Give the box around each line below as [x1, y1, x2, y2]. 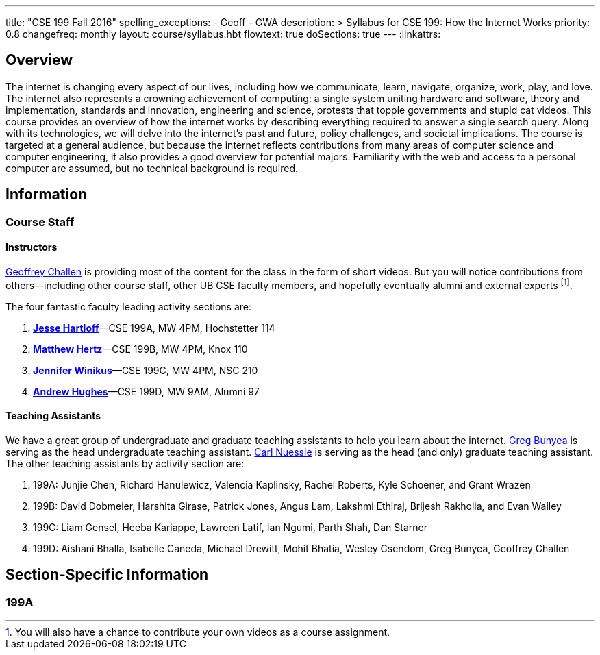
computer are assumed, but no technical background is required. [5, 162, 299, 174]
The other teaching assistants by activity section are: [5, 457, 245, 469]
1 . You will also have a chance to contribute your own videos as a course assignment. [5, 626, 390, 638]
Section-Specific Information [5, 566, 209, 584]
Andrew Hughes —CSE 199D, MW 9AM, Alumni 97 [33, 385, 260, 397]
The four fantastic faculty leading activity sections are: [5, 300, 251, 312]
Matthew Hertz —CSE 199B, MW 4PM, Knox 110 [33, 343, 248, 355]
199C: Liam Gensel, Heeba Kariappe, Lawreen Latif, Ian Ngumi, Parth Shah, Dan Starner [33, 521, 427, 533]
